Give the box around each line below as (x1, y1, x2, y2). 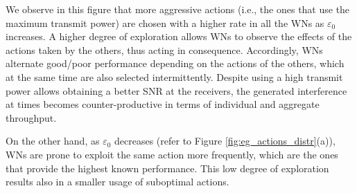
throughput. (6, 110, 57, 125)
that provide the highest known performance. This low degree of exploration (6, 160, 329, 175)
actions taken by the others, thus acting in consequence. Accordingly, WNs (6, 42, 323, 57)
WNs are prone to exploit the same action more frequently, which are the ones (6, 147, 338, 161)
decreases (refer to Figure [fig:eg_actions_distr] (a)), (114, 134, 336, 148)
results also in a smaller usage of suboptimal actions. (6, 174, 229, 189)
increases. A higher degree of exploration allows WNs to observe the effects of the (6, 29, 352, 44)
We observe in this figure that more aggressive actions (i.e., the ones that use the (6, 2, 350, 16)
